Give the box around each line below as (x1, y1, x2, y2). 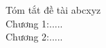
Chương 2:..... (6, 29, 63, 44)
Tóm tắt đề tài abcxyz (6, 3, 101, 16)
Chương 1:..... (6, 16, 63, 30)
